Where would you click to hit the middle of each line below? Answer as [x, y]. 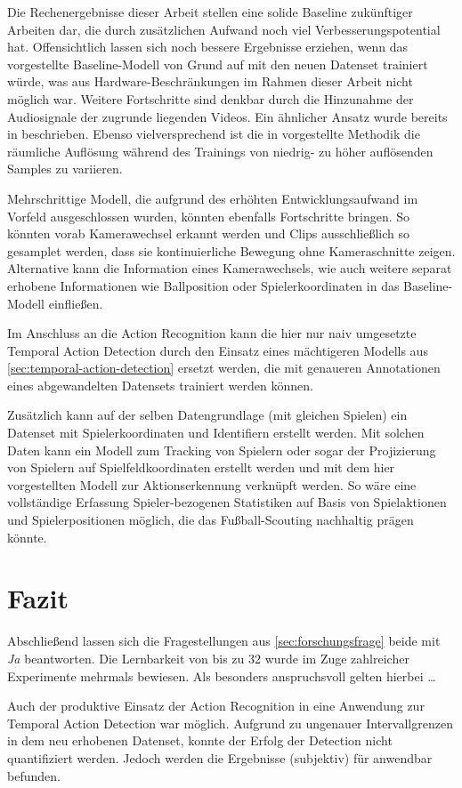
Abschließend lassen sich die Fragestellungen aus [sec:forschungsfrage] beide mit [224, 641]
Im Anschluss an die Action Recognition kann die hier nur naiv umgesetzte [212, 333]
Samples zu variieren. [65, 169]
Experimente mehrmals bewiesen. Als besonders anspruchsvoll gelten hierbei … [222, 675]
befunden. [34, 775]
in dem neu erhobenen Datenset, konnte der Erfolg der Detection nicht [200, 740]
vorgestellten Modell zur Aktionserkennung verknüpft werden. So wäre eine [212, 484]
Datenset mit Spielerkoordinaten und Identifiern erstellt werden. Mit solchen [216, 433]
